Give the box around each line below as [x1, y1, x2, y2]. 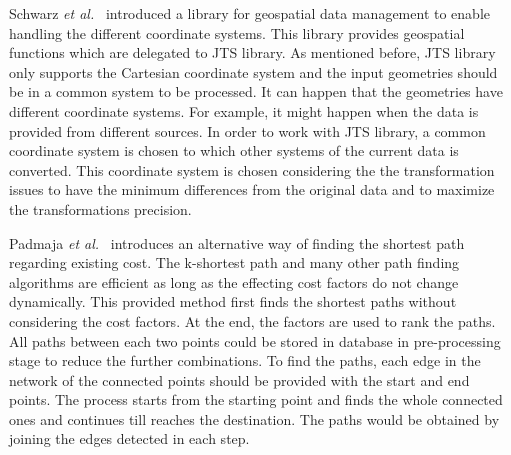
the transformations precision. [9, 198, 192, 219]
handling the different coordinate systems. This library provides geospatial [9, 22, 465, 43]
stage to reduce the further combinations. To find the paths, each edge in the [9, 350, 481, 371]
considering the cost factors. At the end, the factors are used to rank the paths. [9, 310, 496, 331]
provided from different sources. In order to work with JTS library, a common [9, 120, 486, 141]
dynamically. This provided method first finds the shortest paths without [9, 291, 457, 312]
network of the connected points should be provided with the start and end [9, 369, 470, 390]
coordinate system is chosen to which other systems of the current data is [9, 140, 459, 161]
